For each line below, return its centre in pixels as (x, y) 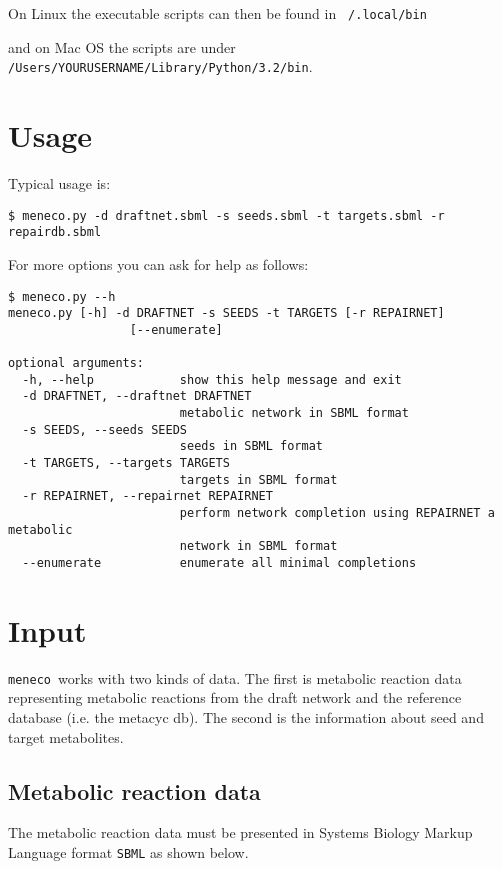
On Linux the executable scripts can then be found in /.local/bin (217, 13)
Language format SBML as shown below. (128, 852)
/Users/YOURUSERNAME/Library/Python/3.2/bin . (160, 66)
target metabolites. (66, 736)
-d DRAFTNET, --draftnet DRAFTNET (137, 396)
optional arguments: (76, 363)
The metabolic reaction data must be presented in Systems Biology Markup (240, 832)
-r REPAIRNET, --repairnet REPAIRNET (147, 496)
